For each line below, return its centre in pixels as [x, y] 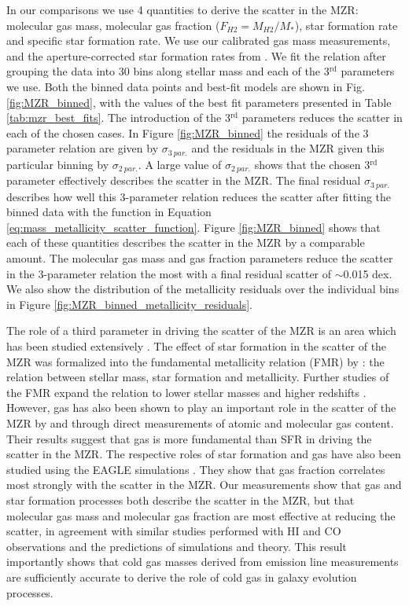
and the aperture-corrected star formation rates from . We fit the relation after [196, 55]
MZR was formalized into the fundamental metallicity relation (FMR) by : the [195, 361]
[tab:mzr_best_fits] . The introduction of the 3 [118, 118]
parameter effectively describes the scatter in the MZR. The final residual [184, 180]
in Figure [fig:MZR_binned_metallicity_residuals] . [129, 304]
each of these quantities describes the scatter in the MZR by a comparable [186, 242]
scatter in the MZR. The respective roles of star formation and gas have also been [204, 454]
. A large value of [180, 164]
